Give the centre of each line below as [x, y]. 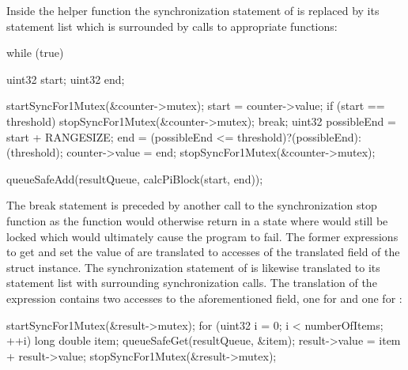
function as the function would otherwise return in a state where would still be [197, 220]
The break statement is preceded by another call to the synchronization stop [192, 205]
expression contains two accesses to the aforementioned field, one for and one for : [204, 298]
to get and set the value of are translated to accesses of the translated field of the [203, 252]
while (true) [35, 53]
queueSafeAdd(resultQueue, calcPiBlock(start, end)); [135, 178]
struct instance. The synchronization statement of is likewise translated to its [193, 267]
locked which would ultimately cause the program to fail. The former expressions [202, 236]
